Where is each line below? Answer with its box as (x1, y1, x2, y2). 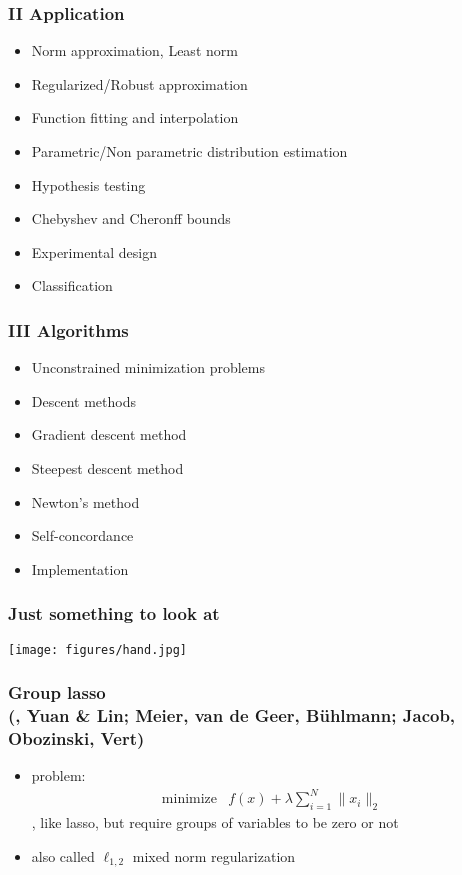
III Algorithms (8, 317, 129, 342)
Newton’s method (31, 491, 140, 512)
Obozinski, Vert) (8, 725, 145, 750)
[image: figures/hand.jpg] (8, 642, 187, 657)
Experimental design (31, 241, 157, 262)
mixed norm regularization (132, 845, 296, 866)
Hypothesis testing (31, 174, 146, 195)
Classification (31, 275, 113, 296)
